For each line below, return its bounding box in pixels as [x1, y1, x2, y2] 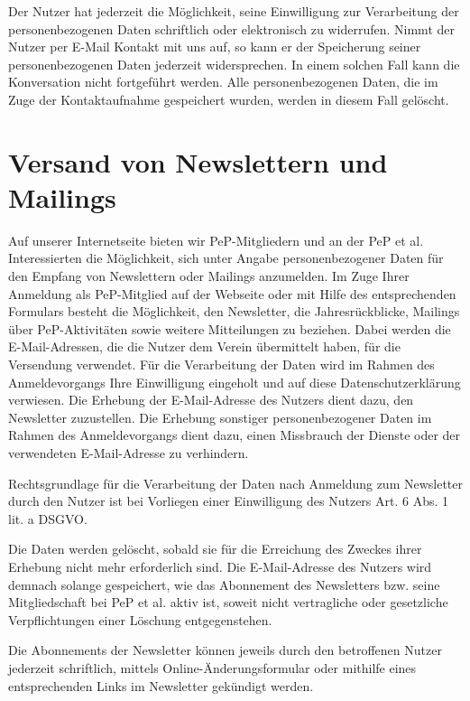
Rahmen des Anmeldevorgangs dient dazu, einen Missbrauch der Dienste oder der [8, 425, 461, 444]
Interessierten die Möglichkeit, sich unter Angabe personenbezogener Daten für [8, 248, 444, 267]
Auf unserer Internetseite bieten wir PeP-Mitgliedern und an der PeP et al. [8, 230, 424, 249]
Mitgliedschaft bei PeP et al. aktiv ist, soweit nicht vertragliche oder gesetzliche [8, 593, 448, 612]
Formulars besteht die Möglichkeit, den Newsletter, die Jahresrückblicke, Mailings [8, 302, 460, 321]
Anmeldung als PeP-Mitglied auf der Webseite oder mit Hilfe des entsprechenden [8, 284, 456, 303]
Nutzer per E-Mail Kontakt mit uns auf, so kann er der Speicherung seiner [8, 37, 421, 56]
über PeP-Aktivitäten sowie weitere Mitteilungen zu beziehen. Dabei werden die [8, 319, 451, 338]
